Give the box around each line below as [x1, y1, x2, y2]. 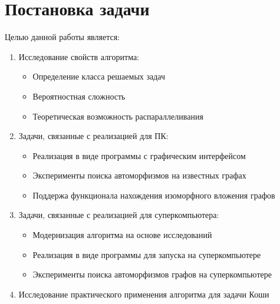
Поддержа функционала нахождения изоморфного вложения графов [32, 189, 275, 201]
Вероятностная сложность [32, 90, 126, 102]
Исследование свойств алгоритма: [18, 50, 139, 62]
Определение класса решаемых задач [32, 70, 166, 82]
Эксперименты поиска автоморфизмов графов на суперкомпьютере [32, 268, 272, 280]
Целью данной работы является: [5, 31, 120, 43]
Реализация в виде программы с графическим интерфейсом [32, 149, 246, 161]
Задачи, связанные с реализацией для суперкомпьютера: [18, 209, 219, 221]
